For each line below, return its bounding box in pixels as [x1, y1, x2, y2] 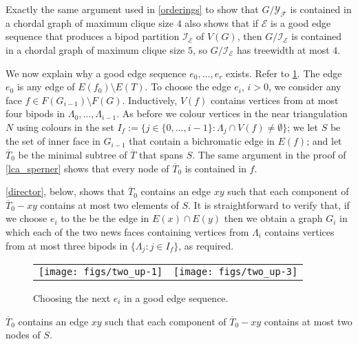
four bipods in [6, 106, 65, 121]
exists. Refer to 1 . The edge [226, 65, 342, 80]
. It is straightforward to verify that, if [188, 197, 350, 212]
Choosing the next [33, 291, 111, 305]
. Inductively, [122, 92, 178, 107]
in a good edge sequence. [124, 291, 229, 305]
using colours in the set [16, 119, 114, 134]
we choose [6, 211, 48, 225]
